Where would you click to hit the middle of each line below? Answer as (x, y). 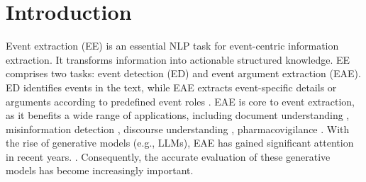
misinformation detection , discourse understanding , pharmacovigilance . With (178, 129)
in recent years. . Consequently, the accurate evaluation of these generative (168, 156)
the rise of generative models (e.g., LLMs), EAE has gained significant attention (180, 143)
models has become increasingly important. (100, 170)
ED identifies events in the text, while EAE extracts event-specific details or (171, 87)
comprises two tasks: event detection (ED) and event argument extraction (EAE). (183, 73)
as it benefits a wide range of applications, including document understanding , (178, 115)
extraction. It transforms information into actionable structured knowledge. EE (178, 59)
